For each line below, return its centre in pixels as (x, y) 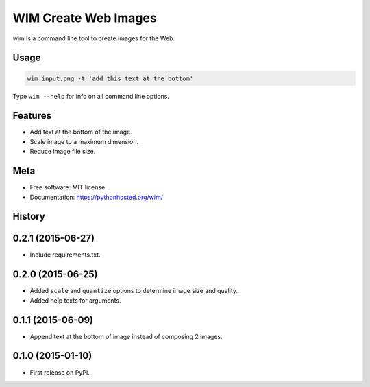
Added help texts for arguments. (75, 300)
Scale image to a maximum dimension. (84, 141)
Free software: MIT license (67, 187)
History (29, 216)
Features (32, 116)
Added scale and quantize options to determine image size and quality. (134, 291)
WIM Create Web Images (85, 18)
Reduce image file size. (63, 152)
